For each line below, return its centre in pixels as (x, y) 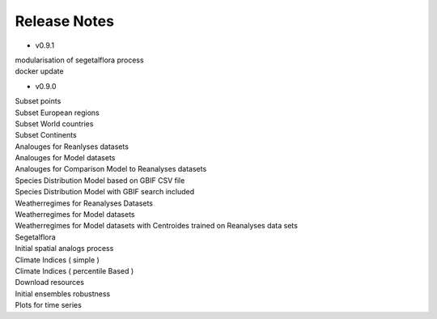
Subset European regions (57, 113)
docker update (39, 71)
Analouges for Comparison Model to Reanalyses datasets (111, 169)
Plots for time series (49, 305)
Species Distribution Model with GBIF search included (105, 192)
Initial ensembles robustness (63, 293)
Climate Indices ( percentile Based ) (74, 270)
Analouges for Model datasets (65, 158)
